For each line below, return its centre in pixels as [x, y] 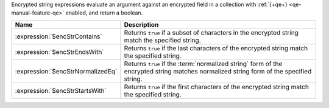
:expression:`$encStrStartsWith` [61, 90]
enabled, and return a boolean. [104, 13]
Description [141, 24]
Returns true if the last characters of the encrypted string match [216, 48]
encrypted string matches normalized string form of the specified [218, 71]
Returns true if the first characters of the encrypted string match [216, 87]
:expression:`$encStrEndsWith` [59, 52]
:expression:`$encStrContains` [59, 36]
